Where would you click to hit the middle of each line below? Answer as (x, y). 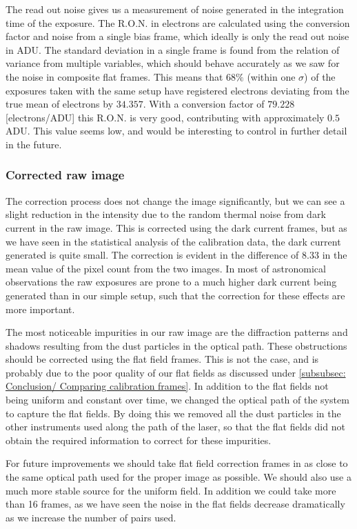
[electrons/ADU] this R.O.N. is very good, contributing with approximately (165, 117)
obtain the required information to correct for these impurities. (139, 440)
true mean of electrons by (60, 104)
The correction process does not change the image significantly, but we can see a (175, 200)
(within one (271, 76)
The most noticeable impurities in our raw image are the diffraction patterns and (177, 332)
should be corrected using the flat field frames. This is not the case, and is (162, 359)
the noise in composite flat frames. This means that (114, 76)
